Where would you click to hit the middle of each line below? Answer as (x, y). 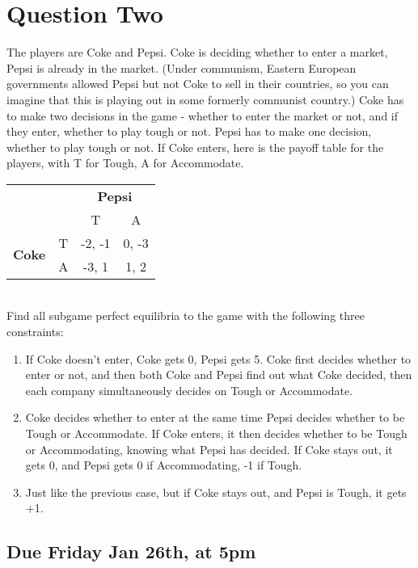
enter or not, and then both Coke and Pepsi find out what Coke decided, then (219, 374)
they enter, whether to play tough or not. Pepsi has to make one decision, (189, 131)
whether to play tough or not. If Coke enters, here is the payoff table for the (195, 147)
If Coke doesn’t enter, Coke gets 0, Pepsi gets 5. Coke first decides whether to (218, 358)
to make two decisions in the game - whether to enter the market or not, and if (203, 115)
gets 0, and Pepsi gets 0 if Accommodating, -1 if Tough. (164, 465)
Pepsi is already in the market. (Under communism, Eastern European (182, 67)
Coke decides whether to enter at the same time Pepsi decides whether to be (215, 417)
